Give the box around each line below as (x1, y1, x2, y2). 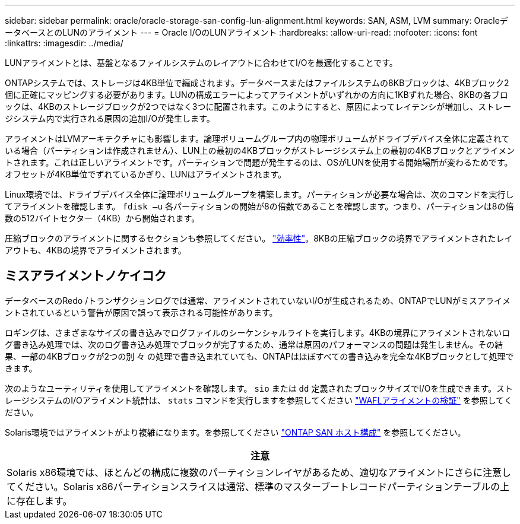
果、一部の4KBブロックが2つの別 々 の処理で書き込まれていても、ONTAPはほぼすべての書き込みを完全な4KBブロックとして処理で (5, 351, 514, 361)
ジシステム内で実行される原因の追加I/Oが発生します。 (5, 113, 215, 123)
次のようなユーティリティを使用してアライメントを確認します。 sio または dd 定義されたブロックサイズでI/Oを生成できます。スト (5, 383, 513, 393)
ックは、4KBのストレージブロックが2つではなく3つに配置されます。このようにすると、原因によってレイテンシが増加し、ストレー (5, 101, 512, 112)
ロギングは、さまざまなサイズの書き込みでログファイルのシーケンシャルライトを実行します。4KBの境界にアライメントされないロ (5, 327, 511, 338)
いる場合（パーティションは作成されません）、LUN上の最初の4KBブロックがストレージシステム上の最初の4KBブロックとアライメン (5, 145, 515, 155)
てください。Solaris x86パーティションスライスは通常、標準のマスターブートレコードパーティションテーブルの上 (7, 480, 510, 493)
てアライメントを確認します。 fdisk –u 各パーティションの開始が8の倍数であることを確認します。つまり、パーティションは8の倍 (5, 201, 514, 211)
